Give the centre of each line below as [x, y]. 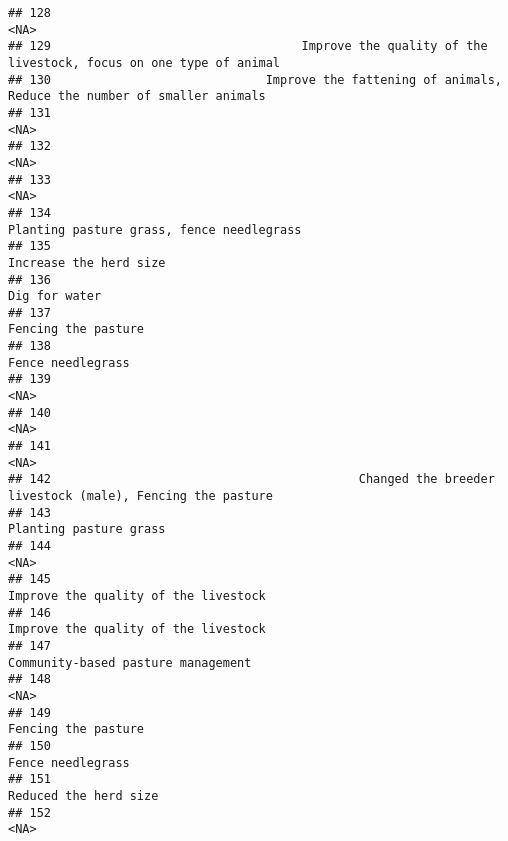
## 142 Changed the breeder [251, 479]
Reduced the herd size [83, 795]
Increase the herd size [87, 262]
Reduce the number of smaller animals [137, 96]
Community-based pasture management [130, 662]
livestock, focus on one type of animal [144, 62]
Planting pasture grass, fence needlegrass [155, 229]
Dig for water [55, 296]
